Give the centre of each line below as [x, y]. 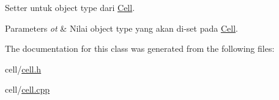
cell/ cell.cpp [28, 89]
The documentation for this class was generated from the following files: [140, 48]
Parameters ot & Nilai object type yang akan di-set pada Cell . [121, 28]
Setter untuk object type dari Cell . [70, 7]
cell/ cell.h [23, 69]
